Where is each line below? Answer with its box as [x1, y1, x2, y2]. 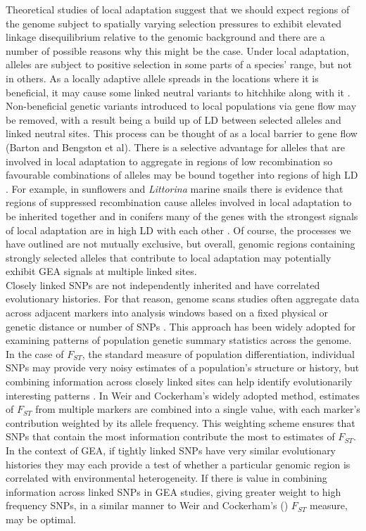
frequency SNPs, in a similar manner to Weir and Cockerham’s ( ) [6, 498, 289, 513]
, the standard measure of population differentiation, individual [82, 346, 355, 361]
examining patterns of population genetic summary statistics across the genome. [6, 333, 352, 347]
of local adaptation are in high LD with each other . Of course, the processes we [6, 222, 351, 237]
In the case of [6, 346, 64, 361]
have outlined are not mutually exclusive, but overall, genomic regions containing [6, 236, 355, 251]
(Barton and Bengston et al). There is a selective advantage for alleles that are [6, 139, 345, 154]
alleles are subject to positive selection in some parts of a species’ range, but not [6, 57, 352, 72]
